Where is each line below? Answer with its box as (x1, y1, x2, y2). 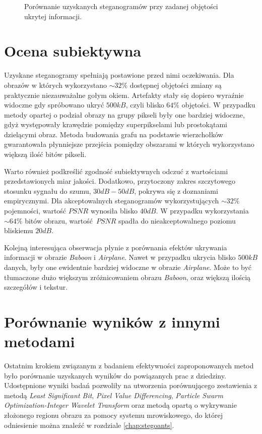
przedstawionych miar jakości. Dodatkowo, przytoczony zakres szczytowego (4, 176, 236, 186)
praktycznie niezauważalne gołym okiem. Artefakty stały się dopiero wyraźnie (4, 89, 244, 100)
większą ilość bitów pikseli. (4, 149, 87, 159)
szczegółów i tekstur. (4, 282, 68, 292)
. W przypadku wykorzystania (156, 205, 249, 216)
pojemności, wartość (4, 205, 67, 216)
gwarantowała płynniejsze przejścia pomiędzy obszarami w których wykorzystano (4, 139, 254, 149)
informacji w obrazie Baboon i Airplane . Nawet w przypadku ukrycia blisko (4, 252, 236, 262)
